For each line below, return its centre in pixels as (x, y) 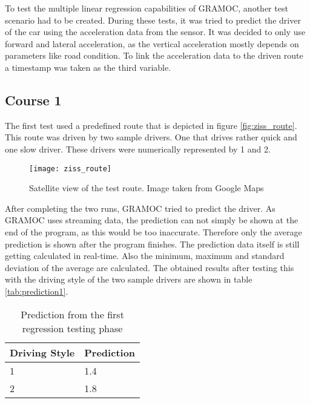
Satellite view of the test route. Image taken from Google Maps (147, 188)
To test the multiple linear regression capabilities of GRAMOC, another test (147, 8)
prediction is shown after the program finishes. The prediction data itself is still (152, 244)
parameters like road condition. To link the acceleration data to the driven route (154, 55)
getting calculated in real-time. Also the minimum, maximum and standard (145, 256)
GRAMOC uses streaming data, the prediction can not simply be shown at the (152, 220)
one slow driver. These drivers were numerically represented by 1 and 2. (138, 149)
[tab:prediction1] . (37, 291)
